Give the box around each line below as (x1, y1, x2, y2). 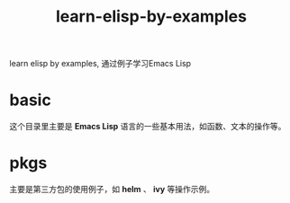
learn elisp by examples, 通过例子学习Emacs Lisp (9, 58, 192, 69)
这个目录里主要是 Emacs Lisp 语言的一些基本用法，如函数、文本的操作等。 (9, 121, 286, 132)
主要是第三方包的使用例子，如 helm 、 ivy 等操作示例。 (9, 184, 215, 195)
